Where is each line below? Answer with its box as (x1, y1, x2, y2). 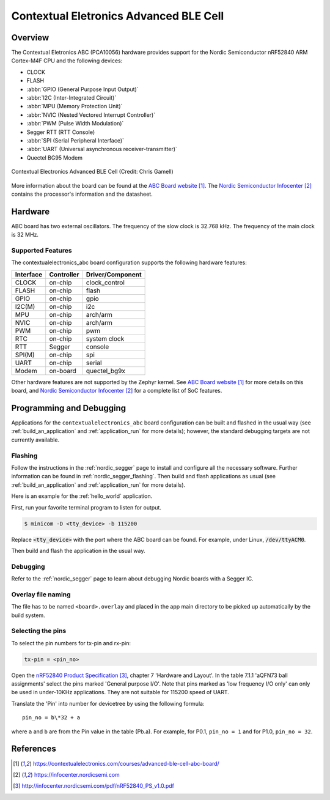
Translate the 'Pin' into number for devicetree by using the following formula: (11, 700, 205, 707)
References (11, 744, 56, 754)
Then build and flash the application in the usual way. (11, 547, 145, 554)
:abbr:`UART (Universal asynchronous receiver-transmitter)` (26, 146, 177, 153)
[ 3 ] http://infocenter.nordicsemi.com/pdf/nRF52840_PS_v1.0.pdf (13, 782, 174, 790)
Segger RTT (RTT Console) (26, 128, 95, 136)
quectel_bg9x (86, 366, 125, 375)
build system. (11, 612, 45, 619)
